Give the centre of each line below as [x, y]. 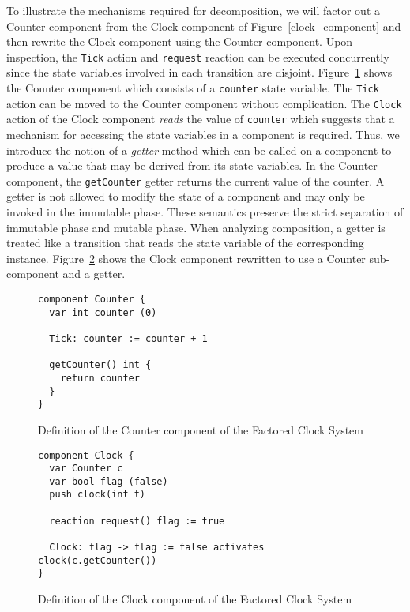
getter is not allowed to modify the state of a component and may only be [186, 196]
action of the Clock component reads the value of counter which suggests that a [201, 119]
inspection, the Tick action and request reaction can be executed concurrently [198, 56]
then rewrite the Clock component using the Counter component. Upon [180, 41]
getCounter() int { [100, 365]
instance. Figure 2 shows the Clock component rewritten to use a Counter [186, 258]
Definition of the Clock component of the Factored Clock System [195, 599]
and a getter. [94, 274]
